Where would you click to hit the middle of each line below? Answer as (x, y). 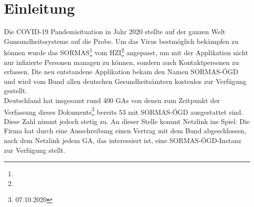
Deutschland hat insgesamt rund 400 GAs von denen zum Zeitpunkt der (112, 100)
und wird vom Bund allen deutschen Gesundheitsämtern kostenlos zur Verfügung (125, 81)
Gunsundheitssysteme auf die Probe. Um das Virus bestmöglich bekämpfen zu (121, 41)
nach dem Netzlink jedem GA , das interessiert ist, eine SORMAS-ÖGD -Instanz (123, 140)
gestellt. (16, 91)
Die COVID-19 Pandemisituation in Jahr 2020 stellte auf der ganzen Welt (115, 31)
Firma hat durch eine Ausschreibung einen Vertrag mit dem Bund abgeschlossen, (125, 131)
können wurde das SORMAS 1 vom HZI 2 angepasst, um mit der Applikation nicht (126, 52)
